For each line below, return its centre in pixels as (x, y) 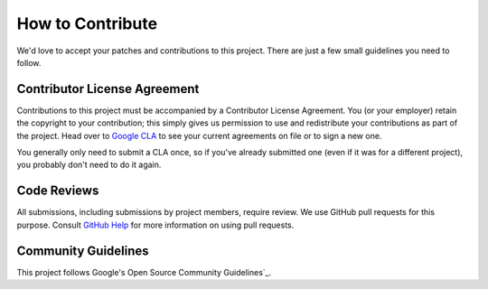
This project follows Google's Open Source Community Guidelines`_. (144, 272)
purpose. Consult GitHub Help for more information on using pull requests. (155, 225)
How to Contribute (87, 23)
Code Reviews (58, 191)
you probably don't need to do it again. (89, 165)
